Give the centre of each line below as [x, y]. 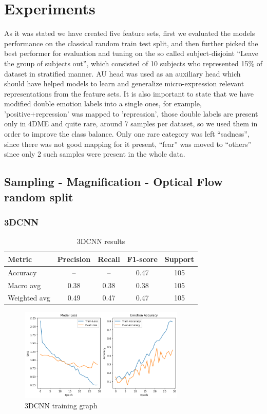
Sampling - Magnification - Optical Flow [113, 182]
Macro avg [24, 285]
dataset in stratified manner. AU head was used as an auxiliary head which [122, 73]
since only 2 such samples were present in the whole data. [95, 154]
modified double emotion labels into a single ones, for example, [103, 103]
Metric [20, 259]
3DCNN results [101, 241]
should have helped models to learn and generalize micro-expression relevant [124, 83]
